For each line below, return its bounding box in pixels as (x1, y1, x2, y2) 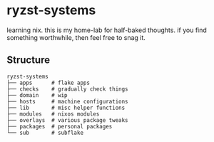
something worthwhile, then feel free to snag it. (6, 33, 146, 41)
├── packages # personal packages (6, 123, 113, 130)
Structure (6, 54, 51, 66)
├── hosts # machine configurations (6, 98, 129, 105)
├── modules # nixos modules (6, 110, 100, 118)
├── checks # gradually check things (6, 85, 129, 93)
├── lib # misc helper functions (6, 104, 126, 111)
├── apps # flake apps (6, 79, 91, 86)
